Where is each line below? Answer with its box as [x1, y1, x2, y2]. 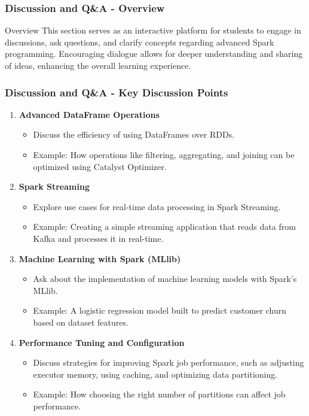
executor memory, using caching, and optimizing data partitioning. [33, 368, 278, 380]
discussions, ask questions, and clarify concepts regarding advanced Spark [5, 35, 274, 48]
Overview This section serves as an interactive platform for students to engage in [5, 24, 301, 37]
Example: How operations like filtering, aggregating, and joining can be [33, 148, 295, 160]
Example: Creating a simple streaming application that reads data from [33, 220, 296, 233]
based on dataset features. [33, 315, 129, 328]
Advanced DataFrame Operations [19, 108, 160, 120]
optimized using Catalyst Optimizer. [33, 160, 167, 172]
